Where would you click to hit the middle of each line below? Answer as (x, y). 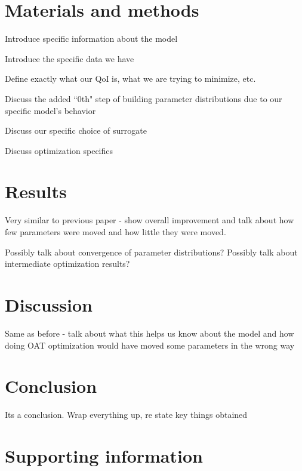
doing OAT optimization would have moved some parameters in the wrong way (150, 345)
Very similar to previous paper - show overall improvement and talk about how (150, 220)
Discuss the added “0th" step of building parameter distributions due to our (144, 98)
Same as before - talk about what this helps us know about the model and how (150, 333)
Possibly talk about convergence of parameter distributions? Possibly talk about (151, 252)
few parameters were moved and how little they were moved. (115, 232)
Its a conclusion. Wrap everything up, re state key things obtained (126, 415)
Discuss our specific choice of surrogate (76, 130)
